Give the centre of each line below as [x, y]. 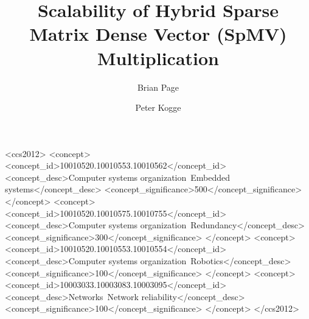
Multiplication [158, 58]
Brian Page [158, 87]
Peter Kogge [158, 107]
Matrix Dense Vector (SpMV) [158, 34]
